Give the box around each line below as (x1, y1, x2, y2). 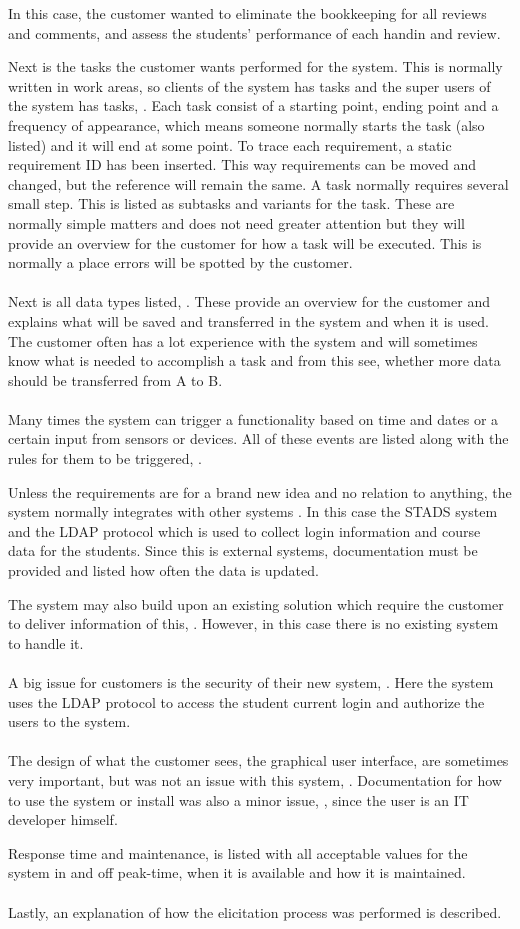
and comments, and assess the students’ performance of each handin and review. (8, 22, 501, 43)
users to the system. (8, 711, 131, 732)
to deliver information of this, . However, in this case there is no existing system (8, 613, 499, 634)
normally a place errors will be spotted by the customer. (8, 252, 353, 273)
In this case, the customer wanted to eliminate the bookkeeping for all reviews (8, 3, 487, 23)
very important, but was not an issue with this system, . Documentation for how (8, 769, 502, 790)
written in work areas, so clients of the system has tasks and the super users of (8, 75, 491, 96)
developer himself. (8, 809, 118, 830)
